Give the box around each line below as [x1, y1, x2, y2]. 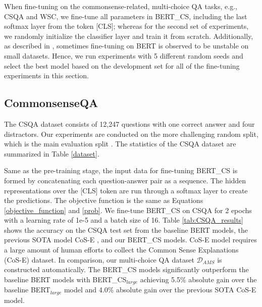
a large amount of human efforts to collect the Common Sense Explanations [4, 244, 239, 255]
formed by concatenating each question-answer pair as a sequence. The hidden [4, 175, 246, 185]
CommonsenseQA [4, 95, 98, 111]
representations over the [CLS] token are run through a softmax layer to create [4, 185, 248, 195]
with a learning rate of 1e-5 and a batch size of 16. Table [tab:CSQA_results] [4, 215, 244, 225]
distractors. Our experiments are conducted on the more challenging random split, [4, 128, 258, 139]
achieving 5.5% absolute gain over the [140, 274, 257, 284]
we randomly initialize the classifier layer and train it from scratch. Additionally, [4, 30, 253, 41]
